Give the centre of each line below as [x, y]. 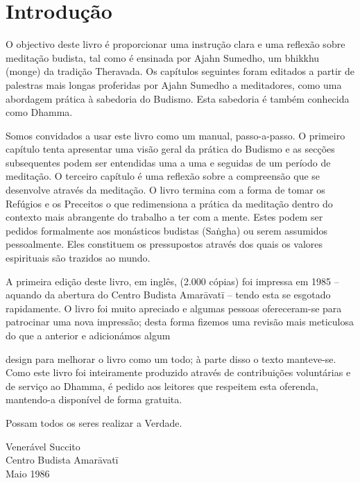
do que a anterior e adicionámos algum [88, 335]
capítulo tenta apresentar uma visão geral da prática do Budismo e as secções [170, 149]
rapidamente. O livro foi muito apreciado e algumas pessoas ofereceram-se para [174, 308]
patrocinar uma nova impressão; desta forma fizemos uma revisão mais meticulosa [180, 322]
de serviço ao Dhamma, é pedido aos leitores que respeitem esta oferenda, [162, 385]
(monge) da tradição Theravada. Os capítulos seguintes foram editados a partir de [180, 71]
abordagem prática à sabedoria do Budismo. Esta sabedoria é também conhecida [178, 98]
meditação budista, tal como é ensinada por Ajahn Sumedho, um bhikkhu [163, 57]
